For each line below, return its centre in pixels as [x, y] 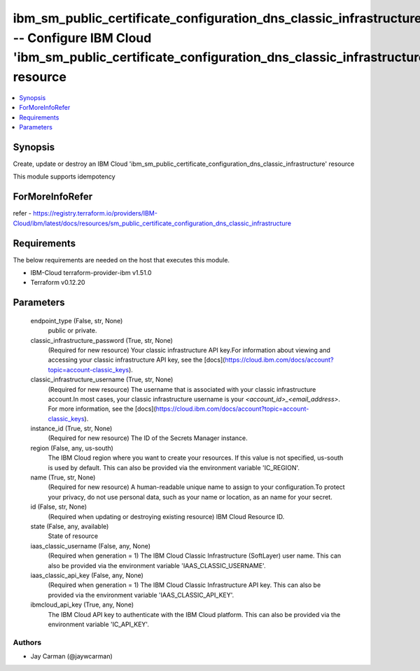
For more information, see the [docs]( [102, 409]
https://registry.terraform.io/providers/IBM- [95, 213]
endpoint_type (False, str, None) [77, 320]
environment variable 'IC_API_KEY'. [99, 624]
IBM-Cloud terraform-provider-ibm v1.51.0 [91, 273]
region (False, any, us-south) [72, 448]
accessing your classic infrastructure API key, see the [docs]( [136, 360]
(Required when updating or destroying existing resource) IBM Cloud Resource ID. [166, 516]
